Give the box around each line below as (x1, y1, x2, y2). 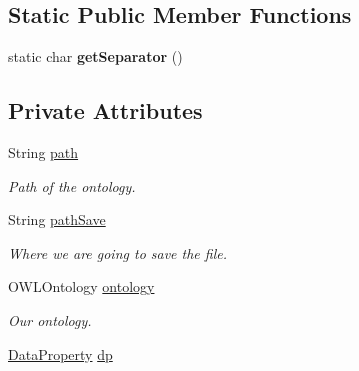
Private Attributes (8, 95, 203, 126)
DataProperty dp (8, 343, 113, 364)
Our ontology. (8, 309, 92, 330)
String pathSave (8, 209, 106, 230)
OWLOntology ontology (8, 276, 155, 297)
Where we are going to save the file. (8, 242, 228, 263)
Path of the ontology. (8, 175, 136, 196)
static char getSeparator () (8, 46, 183, 67)
